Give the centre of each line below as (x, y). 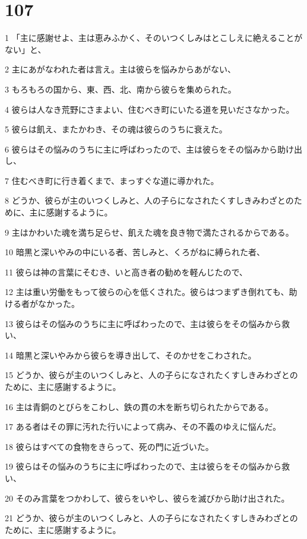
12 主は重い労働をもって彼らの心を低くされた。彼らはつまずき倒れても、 (147, 292)
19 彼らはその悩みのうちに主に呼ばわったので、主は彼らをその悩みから (143, 466)
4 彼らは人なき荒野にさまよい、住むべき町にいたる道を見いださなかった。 (150, 109)
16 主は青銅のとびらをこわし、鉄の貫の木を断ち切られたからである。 (139, 406)
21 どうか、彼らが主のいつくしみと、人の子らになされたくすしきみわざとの (151, 518)
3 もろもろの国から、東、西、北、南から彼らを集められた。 (121, 89)
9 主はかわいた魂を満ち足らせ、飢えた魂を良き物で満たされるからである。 (149, 232)
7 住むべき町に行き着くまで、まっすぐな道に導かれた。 (112, 180)
